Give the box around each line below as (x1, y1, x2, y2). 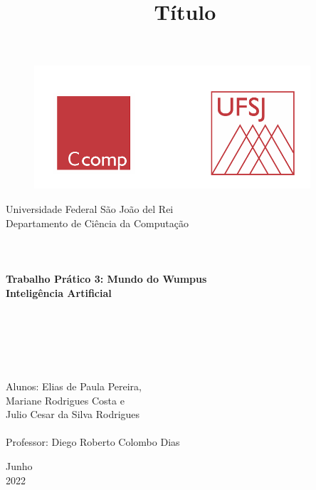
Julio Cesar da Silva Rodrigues (6, 407, 140, 422)
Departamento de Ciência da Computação (6, 215, 189, 230)
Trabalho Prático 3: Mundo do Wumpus (6, 271, 207, 286)
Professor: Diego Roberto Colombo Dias (6, 434, 180, 449)
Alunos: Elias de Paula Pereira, (6, 379, 142, 394)
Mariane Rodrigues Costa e (6, 392, 125, 407)
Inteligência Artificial (6, 285, 112, 300)
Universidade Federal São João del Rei (6, 201, 174, 216)
